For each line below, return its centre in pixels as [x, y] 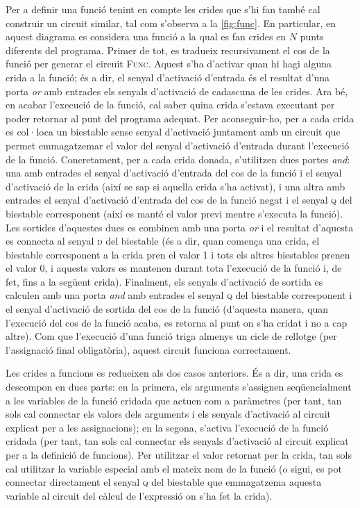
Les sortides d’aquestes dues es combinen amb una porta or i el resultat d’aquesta [180, 227]
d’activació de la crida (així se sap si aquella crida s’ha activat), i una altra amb [175, 186]
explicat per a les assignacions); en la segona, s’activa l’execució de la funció [167, 427]
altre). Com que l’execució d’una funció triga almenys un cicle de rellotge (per [171, 336]
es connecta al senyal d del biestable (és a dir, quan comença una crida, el [163, 241]
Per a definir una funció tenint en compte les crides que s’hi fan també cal [163, 9]
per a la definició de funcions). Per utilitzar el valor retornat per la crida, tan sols [179, 454]
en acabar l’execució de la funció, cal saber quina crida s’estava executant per [170, 105]
